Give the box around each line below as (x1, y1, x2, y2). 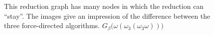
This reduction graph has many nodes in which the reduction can (4, 1, 204, 11)
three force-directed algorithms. (4, 20, 100, 31)
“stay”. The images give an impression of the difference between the (4, 10, 211, 21)
